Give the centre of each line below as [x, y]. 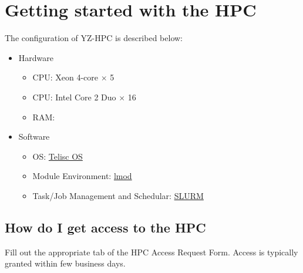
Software [34, 136]
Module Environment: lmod [82, 176]
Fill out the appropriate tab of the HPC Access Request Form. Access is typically [151, 252]
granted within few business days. [65, 263]
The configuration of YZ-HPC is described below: [94, 38]
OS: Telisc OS [58, 156]
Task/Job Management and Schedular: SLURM [118, 195]
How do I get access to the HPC [105, 227]
